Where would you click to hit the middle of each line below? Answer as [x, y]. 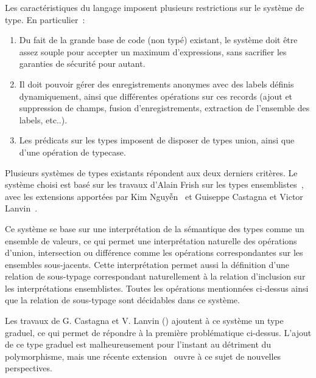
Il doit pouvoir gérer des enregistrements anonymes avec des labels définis [156, 84]
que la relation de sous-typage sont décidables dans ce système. [122, 300]
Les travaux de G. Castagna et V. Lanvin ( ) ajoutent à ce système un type [144, 321]
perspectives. [29, 368]
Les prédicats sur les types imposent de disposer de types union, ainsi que [157, 140]
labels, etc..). [43, 119]
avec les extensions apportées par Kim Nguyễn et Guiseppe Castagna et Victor [154, 196]
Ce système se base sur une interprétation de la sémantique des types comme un [155, 228]
